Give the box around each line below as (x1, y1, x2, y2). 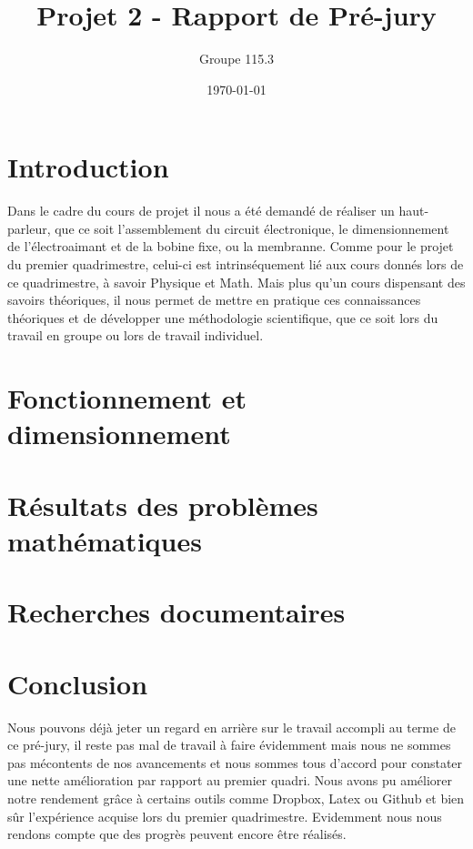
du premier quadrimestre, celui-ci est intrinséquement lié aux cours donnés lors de (7, 255, 464, 274)
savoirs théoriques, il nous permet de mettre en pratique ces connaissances (7, 290, 421, 309)
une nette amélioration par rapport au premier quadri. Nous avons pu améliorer (7, 771, 452, 790)
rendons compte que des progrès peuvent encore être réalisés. (7, 824, 347, 844)
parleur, (7, 218, 51, 238)
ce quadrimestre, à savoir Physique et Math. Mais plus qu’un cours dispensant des (7, 272, 466, 291)
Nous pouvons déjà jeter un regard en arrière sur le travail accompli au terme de (7, 717, 456, 736)
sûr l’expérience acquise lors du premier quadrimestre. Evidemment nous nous (7, 806, 442, 825)
